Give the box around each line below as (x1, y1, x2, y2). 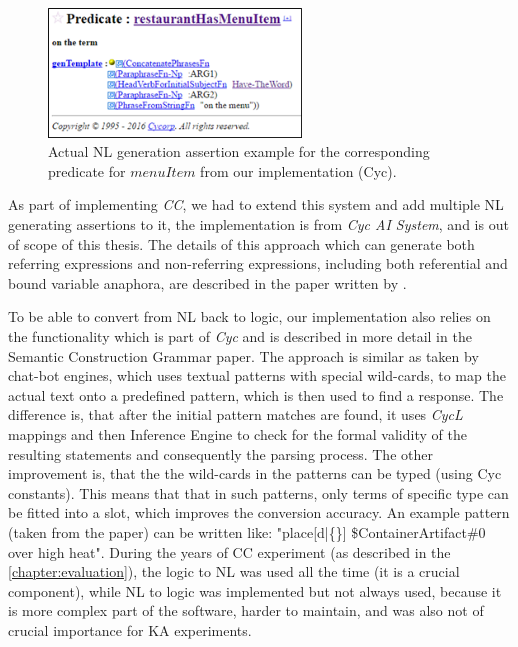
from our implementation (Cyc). (200, 160, 397, 181)
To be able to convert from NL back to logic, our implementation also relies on (8, 306, 491, 327)
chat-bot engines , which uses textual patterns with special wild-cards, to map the (8, 365, 506, 386)
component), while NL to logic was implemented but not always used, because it (8, 580, 502, 601)
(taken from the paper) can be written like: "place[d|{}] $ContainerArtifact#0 (8, 521, 486, 542)
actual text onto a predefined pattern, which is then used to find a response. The (8, 384, 504, 405)
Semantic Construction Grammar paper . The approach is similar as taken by (8, 345, 479, 366)
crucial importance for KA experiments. (8, 619, 252, 640)
